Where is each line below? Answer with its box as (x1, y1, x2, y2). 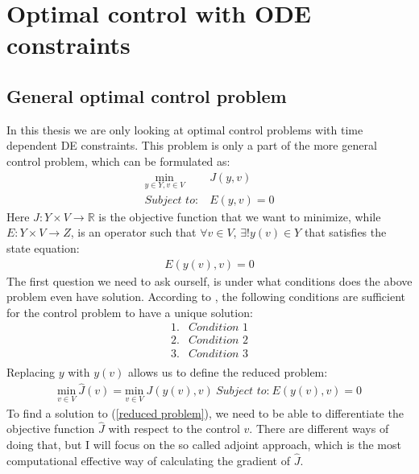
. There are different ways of (249, 420, 389, 437)
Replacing (6, 363, 56, 380)
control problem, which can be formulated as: (6, 152, 230, 169)
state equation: (6, 240, 80, 257)
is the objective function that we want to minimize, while (98, 208, 381, 225)
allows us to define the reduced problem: (127, 363, 328, 380)
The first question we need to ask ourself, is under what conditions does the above (6, 272, 413, 289)
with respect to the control (108, 420, 240, 437)
